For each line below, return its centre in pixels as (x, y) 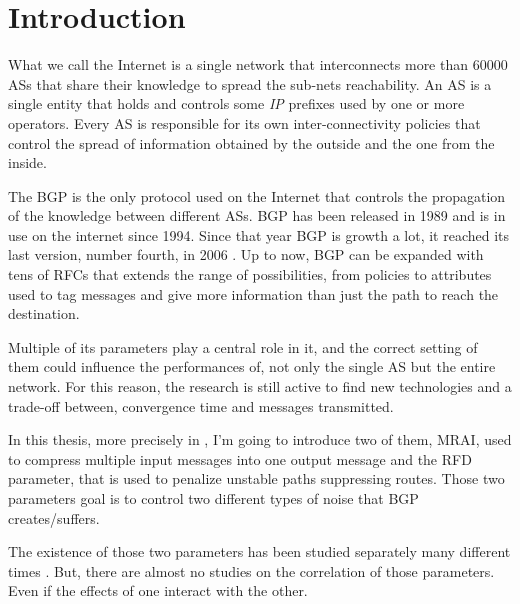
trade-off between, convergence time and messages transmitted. (201, 405)
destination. (44, 313)
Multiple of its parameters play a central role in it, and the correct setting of (243, 346)
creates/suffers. (54, 517)
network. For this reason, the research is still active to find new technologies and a (260, 386)
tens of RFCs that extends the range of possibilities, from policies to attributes (250, 274)
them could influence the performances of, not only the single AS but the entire (252, 366)
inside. (27, 162)
